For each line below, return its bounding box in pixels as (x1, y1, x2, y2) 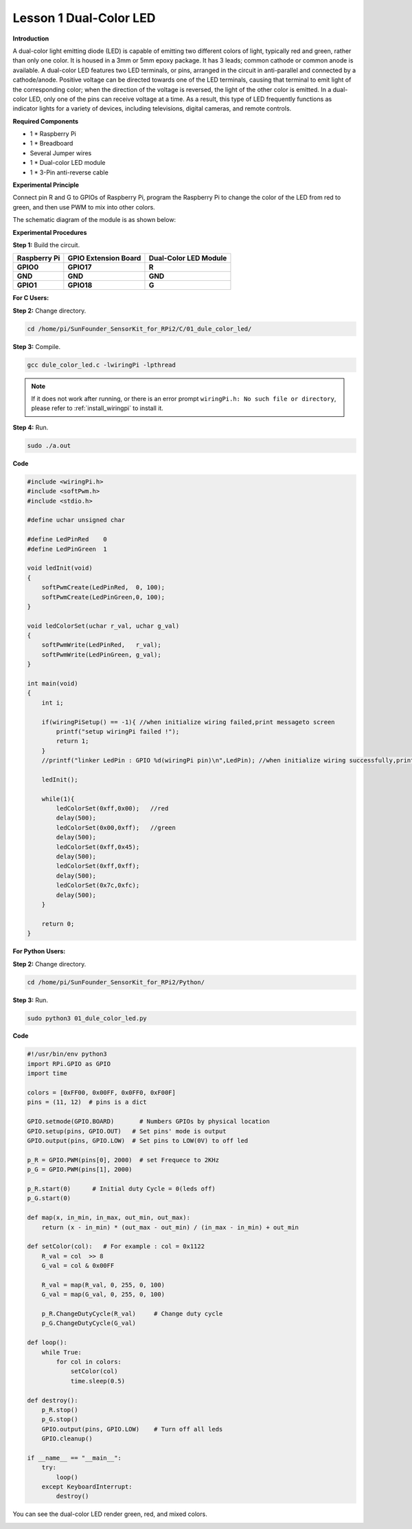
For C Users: (12, 294, 49, 302)
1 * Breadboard (30, 139, 73, 148)
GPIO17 (67, 262, 92, 272)
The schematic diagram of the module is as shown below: (12, 216, 176, 224)
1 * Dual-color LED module (30, 159, 106, 167)
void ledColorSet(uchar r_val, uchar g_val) (27, 622, 180, 630)
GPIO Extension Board (67, 253, 141, 263)
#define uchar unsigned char (27, 516, 126, 524)
